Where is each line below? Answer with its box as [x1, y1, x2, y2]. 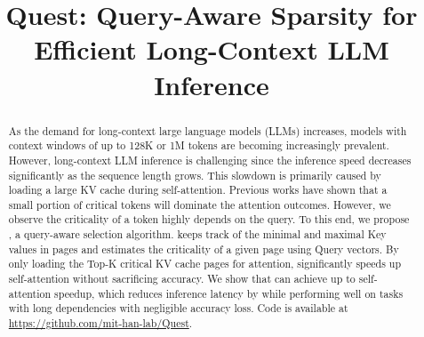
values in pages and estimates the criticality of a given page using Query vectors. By [8, 241, 399, 256]
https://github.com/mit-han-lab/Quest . [8, 316, 193, 331]
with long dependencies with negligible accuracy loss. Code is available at [8, 301, 348, 316]
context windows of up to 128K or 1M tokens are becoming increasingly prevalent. [8, 138, 389, 153]
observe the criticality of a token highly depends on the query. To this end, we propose [8, 212, 410, 227]
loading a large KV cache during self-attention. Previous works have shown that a [8, 182, 388, 197]
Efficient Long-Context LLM [34, 31, 389, 68]
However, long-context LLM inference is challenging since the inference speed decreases [8, 152, 412, 167]
